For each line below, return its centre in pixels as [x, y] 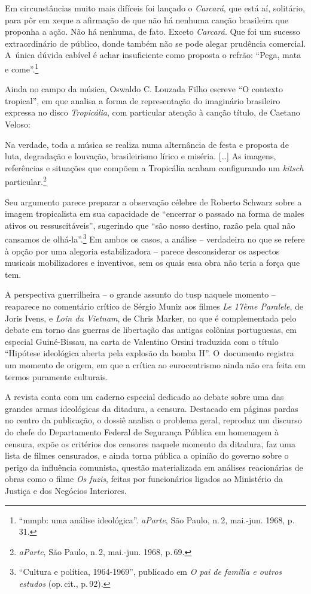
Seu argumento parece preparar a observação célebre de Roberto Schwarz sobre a [153, 201]
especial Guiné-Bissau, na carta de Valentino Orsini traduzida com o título [142, 341]
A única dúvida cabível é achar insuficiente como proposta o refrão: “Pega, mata [153, 55]
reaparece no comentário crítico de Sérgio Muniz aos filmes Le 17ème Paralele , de [154, 306]
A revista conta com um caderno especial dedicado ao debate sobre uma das [144, 397]
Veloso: [18, 124]
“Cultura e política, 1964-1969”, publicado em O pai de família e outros [150, 572]
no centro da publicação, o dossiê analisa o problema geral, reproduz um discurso [153, 420]
